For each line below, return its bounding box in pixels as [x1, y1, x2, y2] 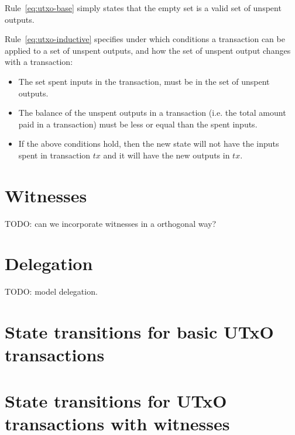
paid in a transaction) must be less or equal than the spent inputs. [18, 118, 258, 130]
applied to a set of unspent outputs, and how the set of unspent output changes [5, 44, 291, 56]
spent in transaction [18, 149, 91, 161]
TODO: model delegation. [5, 285, 98, 298]
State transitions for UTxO [5, 388, 227, 412]
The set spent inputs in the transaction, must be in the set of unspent [18, 75, 270, 87]
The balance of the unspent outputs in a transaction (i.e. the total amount [18, 106, 286, 119]
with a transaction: [5, 56, 73, 68]
